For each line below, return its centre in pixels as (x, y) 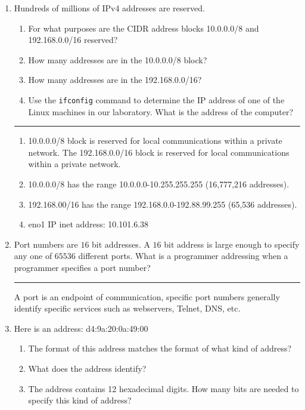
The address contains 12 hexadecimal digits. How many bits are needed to (164, 388)
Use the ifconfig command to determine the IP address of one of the (156, 99)
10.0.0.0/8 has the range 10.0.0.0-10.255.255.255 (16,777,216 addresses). (159, 184)
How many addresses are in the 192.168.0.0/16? (115, 80)
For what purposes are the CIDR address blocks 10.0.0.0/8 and (144, 28)
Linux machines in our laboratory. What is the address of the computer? (161, 111)
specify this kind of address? (80, 400)
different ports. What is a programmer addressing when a (183, 256)
